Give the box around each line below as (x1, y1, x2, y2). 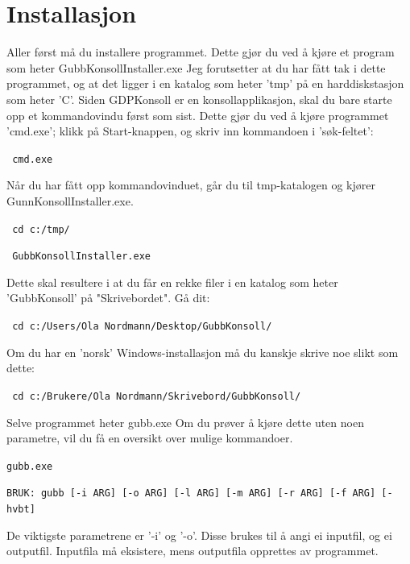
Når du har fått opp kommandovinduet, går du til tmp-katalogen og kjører (6, 176, 375, 193)
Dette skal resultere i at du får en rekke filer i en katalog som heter (6, 273, 338, 290)
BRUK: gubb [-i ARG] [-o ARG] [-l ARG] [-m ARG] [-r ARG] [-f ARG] (6, 487, 376, 500)
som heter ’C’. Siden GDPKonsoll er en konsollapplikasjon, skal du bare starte (6, 90, 392, 107)
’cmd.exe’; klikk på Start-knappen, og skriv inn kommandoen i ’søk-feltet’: (6, 122, 374, 139)
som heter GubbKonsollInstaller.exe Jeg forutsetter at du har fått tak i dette (6, 59, 386, 76)
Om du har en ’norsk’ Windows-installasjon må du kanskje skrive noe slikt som (6, 343, 399, 360)
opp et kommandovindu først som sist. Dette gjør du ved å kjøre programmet (6, 106, 389, 123)
